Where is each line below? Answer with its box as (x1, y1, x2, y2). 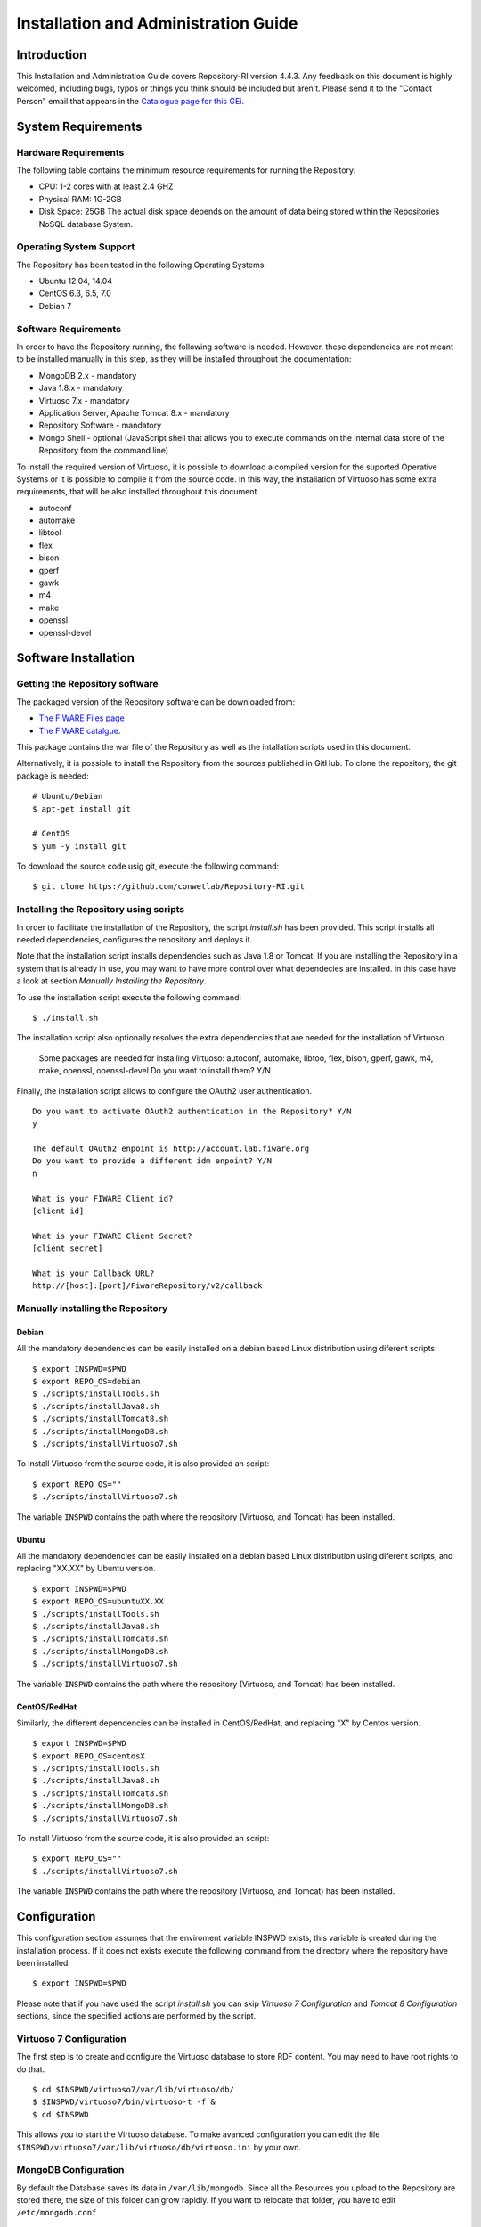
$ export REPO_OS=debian (32, 1376, 141, 1387)
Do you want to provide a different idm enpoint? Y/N (32, 1156, 272, 1166)
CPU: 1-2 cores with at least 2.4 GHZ (38, 181, 174, 192)
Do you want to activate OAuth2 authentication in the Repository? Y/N (32, 1105, 352, 1116)
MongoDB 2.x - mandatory (38, 370, 137, 380)
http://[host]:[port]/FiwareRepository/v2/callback (32, 1281, 263, 1291)
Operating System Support (16, 241, 135, 253)
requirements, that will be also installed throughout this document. (16, 486, 260, 497)
